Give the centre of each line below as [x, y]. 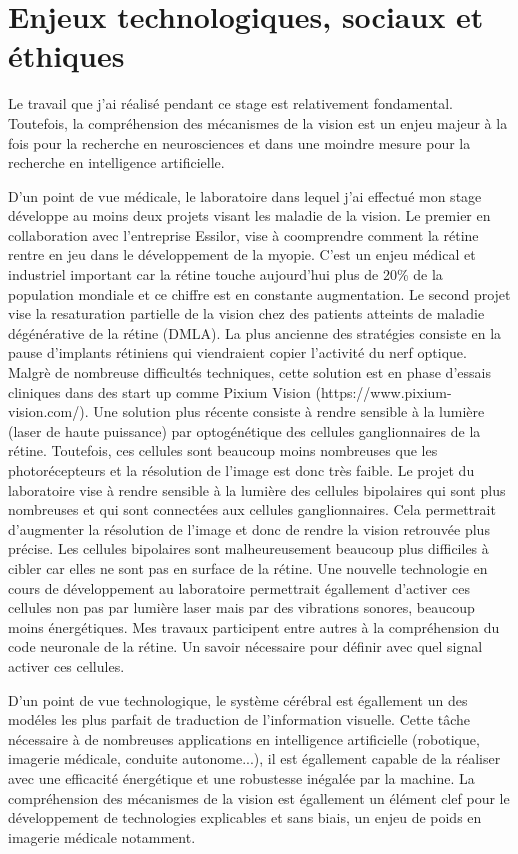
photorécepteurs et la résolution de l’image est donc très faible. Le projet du [241, 470]
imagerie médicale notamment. [102, 836]
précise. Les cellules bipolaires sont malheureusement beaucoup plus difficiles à [248, 548]
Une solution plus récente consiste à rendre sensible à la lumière [289, 411]
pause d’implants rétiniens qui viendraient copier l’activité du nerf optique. [237, 352]
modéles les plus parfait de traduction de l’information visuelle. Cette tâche [239, 719]
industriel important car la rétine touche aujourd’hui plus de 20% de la [225, 274]
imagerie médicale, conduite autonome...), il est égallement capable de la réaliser [254, 758]
